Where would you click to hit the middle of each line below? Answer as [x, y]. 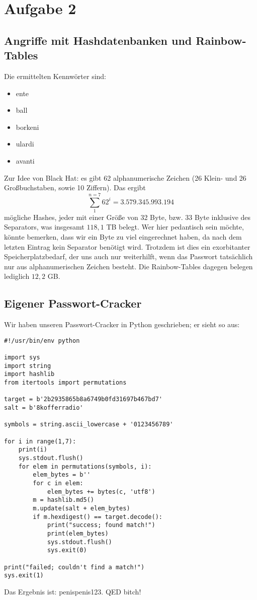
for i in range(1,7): [40, 441]
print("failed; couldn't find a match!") [74, 567]
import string [28, 366]
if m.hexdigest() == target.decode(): [98, 517]
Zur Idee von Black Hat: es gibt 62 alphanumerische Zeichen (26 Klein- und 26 [125, 177]
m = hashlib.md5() [63, 500]
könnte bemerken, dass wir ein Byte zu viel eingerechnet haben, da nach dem [123, 237]
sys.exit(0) [67, 550]
